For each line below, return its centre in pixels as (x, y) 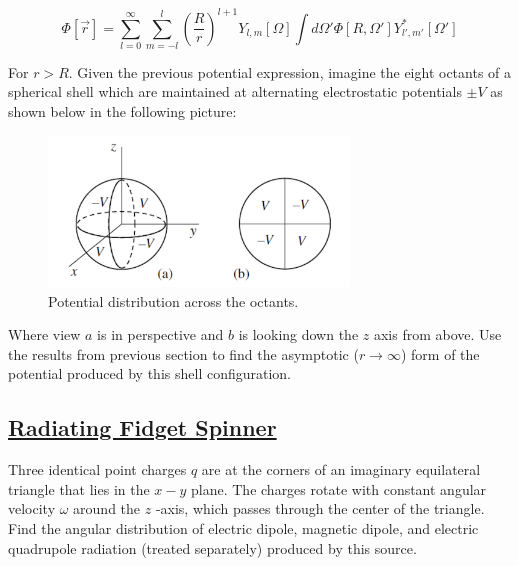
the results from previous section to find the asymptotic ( (183, 353)
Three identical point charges (97, 469)
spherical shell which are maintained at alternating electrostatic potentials (235, 91)
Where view (44, 334)
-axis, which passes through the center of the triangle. (320, 508)
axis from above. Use (437, 334)
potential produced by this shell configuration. (150, 373)
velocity (32, 508)
